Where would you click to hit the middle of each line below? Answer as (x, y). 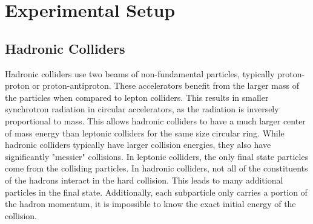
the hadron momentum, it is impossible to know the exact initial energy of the (150, 204)
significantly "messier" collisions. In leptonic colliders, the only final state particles (157, 156)
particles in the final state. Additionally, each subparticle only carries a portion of (156, 192)
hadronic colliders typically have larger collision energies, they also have (138, 145)
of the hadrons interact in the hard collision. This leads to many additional (144, 180)
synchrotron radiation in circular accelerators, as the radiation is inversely (142, 109)
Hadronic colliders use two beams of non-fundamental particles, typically (140, 73)
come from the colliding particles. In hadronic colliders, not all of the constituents (156, 168)
